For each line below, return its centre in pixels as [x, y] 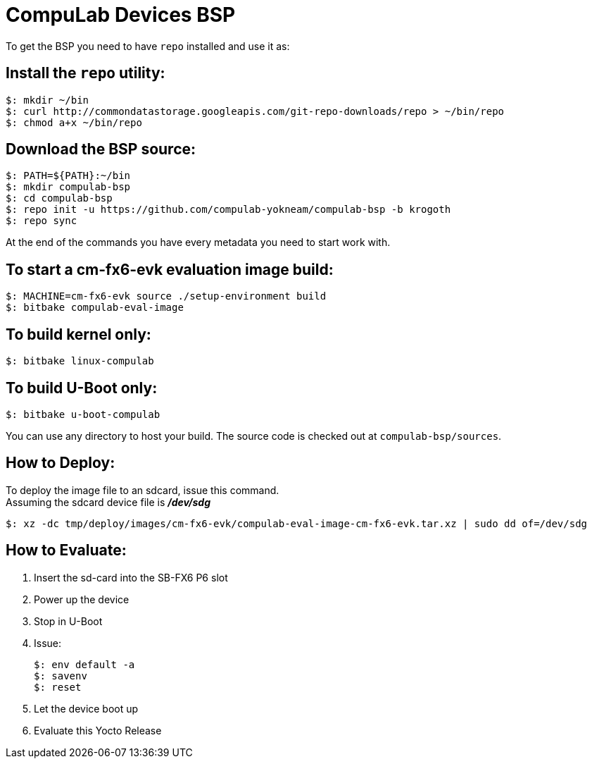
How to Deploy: [61, 463]
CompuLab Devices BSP [121, 15]
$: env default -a [84, 664]
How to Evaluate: [66, 550]
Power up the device [82, 599]
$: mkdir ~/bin [48, 100]
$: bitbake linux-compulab [80, 361]
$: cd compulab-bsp [59, 198]
